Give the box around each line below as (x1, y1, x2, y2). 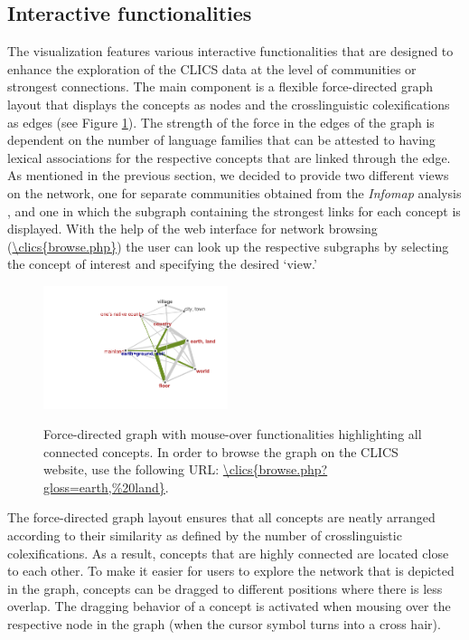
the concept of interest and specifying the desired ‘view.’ (7, 254, 317, 273)
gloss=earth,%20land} (43, 477, 165, 496)
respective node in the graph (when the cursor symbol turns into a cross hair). (7, 615, 441, 634)
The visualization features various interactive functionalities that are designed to (7, 42, 454, 61)
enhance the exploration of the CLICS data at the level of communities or (7, 59, 417, 78)
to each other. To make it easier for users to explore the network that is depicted (7, 561, 455, 580)
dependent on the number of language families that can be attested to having (7, 130, 436, 149)
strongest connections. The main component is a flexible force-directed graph (7, 77, 434, 96)
